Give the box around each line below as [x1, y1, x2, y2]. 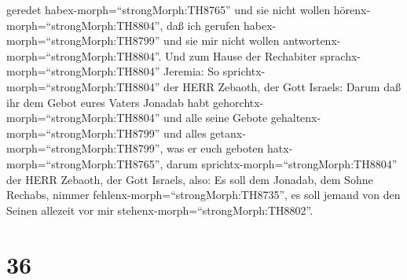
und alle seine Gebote [163, 109, 268, 126]
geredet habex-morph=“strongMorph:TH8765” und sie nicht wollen [6, 2, 331, 17]
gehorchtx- [213, 94, 264, 110]
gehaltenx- [270, 109, 321, 126]
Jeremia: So [163, 63, 220, 79]
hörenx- [333, 2, 371, 17]
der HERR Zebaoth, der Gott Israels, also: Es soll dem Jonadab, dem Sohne [6, 171, 373, 187]
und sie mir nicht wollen [163, 32, 280, 49]
